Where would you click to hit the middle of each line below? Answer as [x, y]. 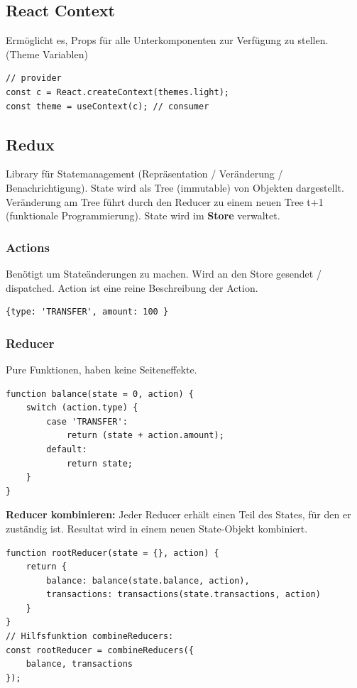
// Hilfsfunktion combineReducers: [90, 637]
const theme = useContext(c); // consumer [108, 106]
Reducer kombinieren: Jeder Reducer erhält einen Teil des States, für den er [178, 514]
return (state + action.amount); [145, 436]
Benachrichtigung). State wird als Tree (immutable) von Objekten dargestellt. [175, 187]
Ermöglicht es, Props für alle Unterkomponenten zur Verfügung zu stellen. [167, 40]
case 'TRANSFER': [87, 421]
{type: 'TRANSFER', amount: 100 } [87, 312]
